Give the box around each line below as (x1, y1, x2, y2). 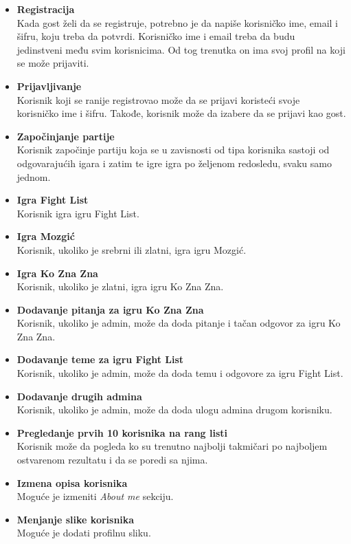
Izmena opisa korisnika (16, 475, 128, 490)
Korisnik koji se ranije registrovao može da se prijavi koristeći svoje (16, 92, 300, 107)
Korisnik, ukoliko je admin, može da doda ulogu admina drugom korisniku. (16, 402, 332, 417)
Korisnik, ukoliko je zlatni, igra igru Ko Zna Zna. (16, 279, 224, 294)
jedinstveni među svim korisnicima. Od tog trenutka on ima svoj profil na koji (16, 42, 346, 56)
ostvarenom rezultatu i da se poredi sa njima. (16, 453, 208, 467)
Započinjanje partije (16, 129, 115, 143)
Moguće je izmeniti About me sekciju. (16, 489, 174, 503)
